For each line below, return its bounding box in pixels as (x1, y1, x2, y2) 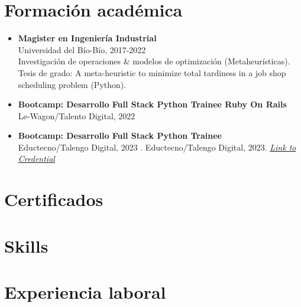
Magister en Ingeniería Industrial (18, 32, 157, 44)
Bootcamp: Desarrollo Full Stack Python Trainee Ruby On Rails (18, 98, 287, 110)
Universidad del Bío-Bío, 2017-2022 (18, 43, 146, 55)
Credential (18, 152, 55, 165)
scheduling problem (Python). (18, 78, 127, 90)
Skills (4, 233, 48, 257)
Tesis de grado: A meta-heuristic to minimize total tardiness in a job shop (18, 66, 286, 79)
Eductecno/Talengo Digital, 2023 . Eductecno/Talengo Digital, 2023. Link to (18, 141, 296, 153)
